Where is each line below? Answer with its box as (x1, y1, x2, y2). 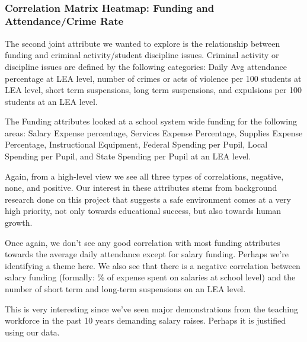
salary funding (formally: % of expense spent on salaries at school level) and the (5, 271, 296, 283)
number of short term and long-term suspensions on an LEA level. (5, 283, 246, 295)
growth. (5, 216, 33, 229)
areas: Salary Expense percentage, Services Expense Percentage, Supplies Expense (5, 126, 303, 139)
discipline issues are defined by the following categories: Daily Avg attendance (5, 60, 287, 72)
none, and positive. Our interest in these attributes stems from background (5, 181, 277, 194)
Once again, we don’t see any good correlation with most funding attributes (5, 236, 280, 248)
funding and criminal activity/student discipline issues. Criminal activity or (5, 49, 279, 61)
